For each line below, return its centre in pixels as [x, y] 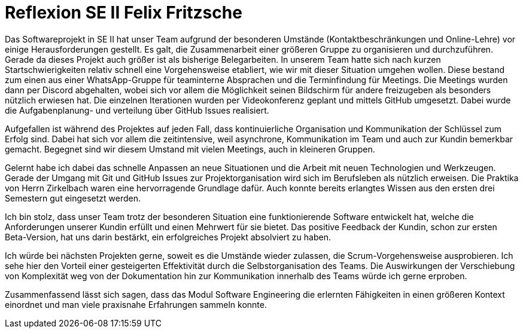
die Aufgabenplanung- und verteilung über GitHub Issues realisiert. [137, 110]
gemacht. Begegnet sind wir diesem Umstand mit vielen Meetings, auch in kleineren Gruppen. [190, 149]
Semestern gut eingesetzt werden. [73, 198]
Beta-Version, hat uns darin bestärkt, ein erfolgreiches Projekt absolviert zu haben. [168, 237]
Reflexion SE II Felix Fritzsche [124, 13]
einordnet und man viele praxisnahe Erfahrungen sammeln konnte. [136, 304]
